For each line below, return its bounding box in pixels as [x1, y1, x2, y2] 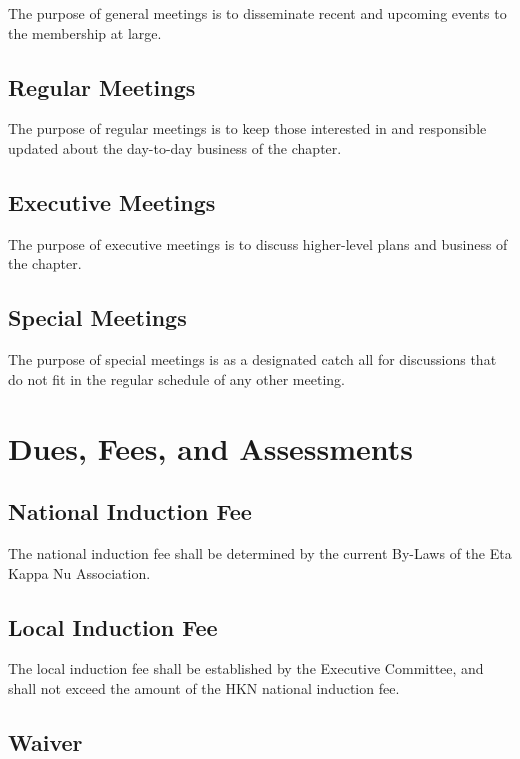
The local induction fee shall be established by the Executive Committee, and [8, 658, 484, 679]
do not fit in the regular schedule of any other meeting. [8, 368, 345, 389]
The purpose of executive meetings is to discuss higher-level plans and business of [8, 233, 508, 254]
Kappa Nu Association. [8, 562, 151, 583]
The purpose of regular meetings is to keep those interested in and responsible [8, 118, 487, 139]
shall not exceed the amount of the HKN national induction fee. [8, 677, 400, 698]
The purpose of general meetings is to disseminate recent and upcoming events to [8, 3, 507, 23]
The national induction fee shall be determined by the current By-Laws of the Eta [8, 542, 512, 563]
